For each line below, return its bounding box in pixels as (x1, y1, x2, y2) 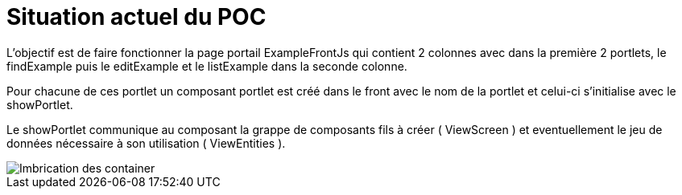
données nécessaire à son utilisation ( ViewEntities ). (6, 136, 286, 150)
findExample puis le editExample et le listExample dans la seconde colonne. (6, 59, 407, 73)
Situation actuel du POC (6, 3, 267, 30)
